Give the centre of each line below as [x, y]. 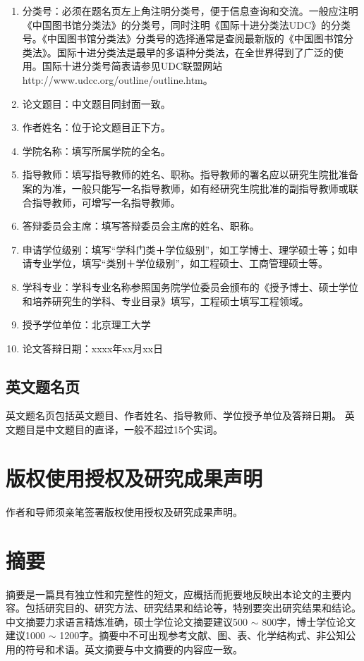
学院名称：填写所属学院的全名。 [96, 150]
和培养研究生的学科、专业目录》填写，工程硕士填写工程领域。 [165, 301]
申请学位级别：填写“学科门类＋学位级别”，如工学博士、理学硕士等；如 [185, 249]
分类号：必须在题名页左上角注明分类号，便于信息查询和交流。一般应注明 [190, 11]
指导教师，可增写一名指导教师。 [106, 202]
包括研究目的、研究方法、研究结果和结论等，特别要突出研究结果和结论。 [193, 608]
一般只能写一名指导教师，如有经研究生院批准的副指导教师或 [210, 188]
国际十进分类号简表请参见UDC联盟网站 [132, 66]
